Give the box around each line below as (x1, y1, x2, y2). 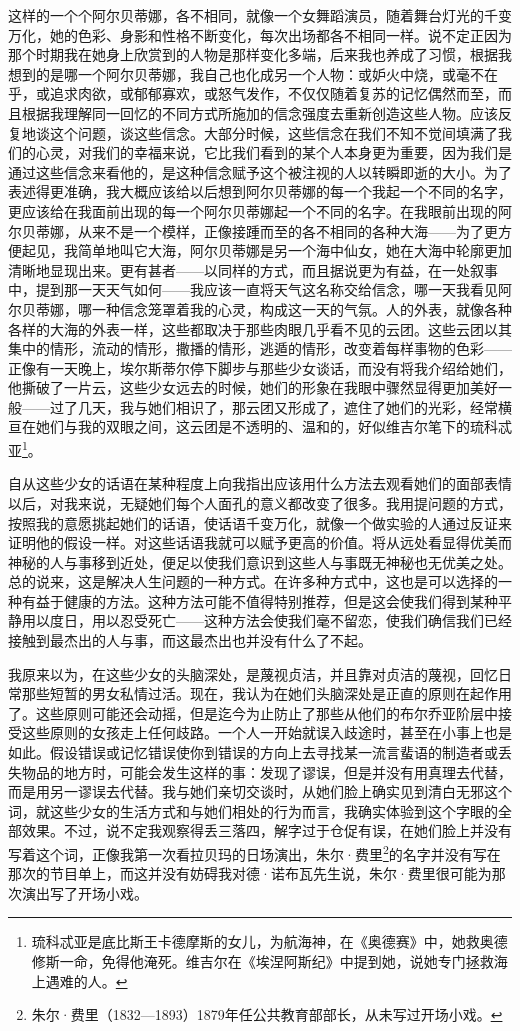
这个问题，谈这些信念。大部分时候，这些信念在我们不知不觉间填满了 (49, 122, 498, 143)
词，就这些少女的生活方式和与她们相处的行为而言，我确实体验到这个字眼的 (8, 800, 498, 821)
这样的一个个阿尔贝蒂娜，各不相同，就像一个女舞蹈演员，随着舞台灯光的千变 (8, 5, 512, 25)
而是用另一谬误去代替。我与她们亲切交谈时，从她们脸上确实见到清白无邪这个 (8, 781, 512, 802)
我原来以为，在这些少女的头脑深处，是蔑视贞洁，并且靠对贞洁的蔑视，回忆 (8, 663, 498, 684)
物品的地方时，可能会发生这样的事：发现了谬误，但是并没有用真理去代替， (21, 761, 512, 782)
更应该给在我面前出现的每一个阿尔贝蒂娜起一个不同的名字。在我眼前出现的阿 (8, 200, 512, 221)
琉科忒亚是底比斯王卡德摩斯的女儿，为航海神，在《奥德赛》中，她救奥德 (31, 931, 508, 952)
